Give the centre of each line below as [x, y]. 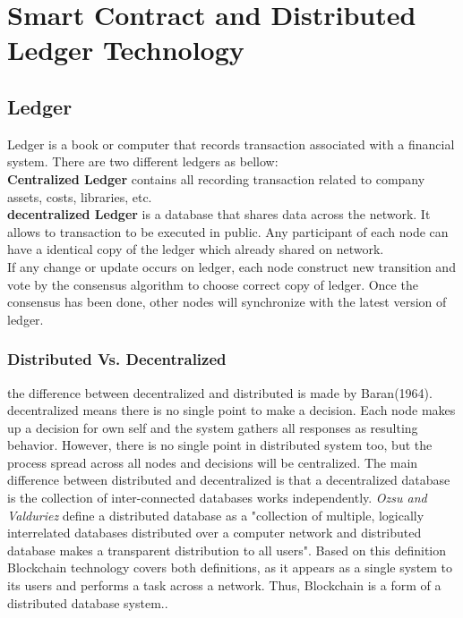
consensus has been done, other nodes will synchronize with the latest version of [227, 302]
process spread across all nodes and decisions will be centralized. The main [213, 462]
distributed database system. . [88, 602]
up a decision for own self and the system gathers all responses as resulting [213, 427]
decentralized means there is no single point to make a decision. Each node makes [231, 410]
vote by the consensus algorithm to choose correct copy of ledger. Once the [213, 284]
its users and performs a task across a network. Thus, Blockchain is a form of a [224, 585]
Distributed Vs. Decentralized [117, 359]
